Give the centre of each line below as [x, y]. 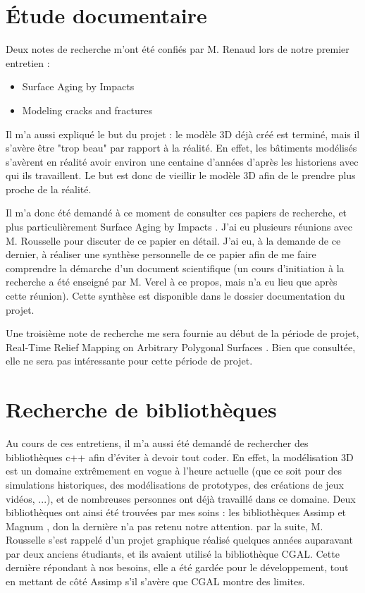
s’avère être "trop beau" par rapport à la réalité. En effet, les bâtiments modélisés [181, 148]
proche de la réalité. [49, 189]
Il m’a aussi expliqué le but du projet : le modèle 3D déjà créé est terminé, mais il [183, 134]
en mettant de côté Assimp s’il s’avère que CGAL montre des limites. [155, 581]
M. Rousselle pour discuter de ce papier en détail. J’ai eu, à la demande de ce [173, 240]
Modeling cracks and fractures [87, 110]
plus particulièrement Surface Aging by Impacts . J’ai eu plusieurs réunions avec [179, 227]
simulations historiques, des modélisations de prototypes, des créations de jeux [175, 484]
